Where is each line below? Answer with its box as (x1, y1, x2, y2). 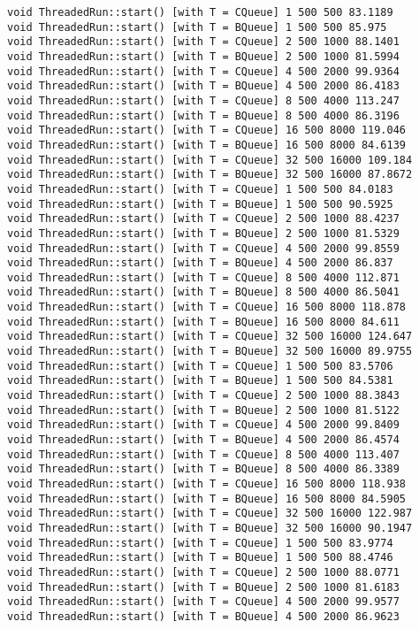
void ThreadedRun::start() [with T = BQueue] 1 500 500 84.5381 (7, 374, 393, 387)
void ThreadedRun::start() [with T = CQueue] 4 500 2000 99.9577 (7, 595, 400, 609)
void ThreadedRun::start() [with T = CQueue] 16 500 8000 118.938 (7, 478, 407, 490)
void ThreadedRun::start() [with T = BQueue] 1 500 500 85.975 (7, 20, 387, 34)
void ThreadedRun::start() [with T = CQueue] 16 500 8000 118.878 (7, 301, 407, 314)
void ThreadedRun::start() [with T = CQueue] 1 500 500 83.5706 (7, 359, 393, 372)
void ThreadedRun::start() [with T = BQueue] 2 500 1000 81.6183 (7, 580, 400, 594)
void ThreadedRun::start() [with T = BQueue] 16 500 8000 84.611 (7, 315, 400, 328)
